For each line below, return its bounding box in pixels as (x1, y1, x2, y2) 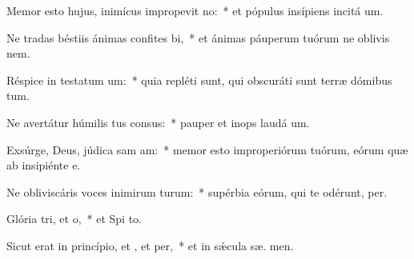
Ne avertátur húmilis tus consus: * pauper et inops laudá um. (6, 114, 310, 130)
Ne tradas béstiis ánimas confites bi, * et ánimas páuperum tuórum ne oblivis (6, 29, 390, 46)
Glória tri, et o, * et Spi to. (6, 210, 142, 227)
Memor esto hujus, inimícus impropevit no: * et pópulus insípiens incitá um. (6, 2, 384, 18)
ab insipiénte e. (6, 157, 81, 173)
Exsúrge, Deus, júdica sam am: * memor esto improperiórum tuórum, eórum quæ (6, 141, 408, 157)
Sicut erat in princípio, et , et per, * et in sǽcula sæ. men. (6, 237, 294, 253)
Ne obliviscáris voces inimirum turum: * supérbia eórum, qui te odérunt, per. (6, 183, 388, 200)
